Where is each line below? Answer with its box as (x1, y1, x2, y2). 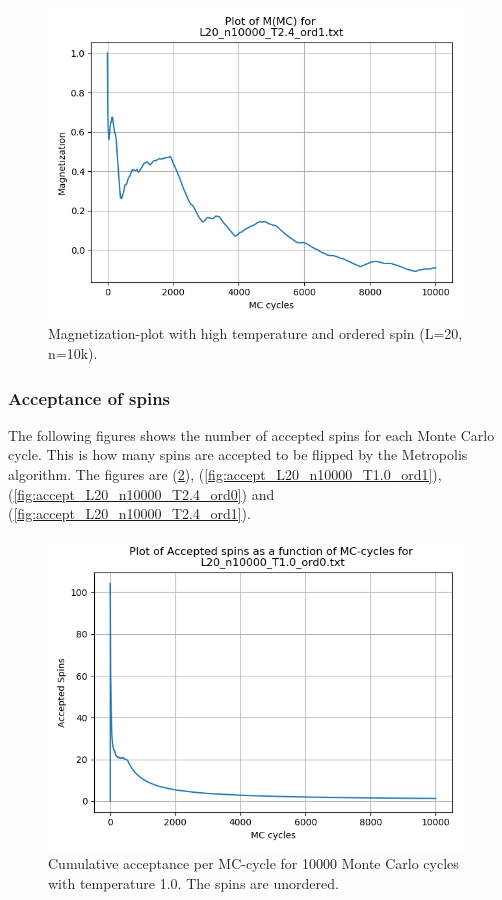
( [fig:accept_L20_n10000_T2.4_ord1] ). (8, 503, 251, 524)
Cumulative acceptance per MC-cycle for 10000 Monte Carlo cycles (48, 853, 459, 874)
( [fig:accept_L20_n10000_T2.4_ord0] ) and (8, 483, 275, 504)
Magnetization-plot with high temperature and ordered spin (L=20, (48, 323, 463, 344)
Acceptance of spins (8, 385, 171, 410)
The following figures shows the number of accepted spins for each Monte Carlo (8, 424, 495, 445)
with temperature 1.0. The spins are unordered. (48, 872, 339, 893)
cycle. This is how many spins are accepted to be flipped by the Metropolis (8, 444, 468, 465)
